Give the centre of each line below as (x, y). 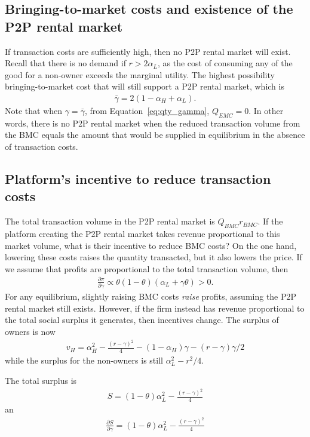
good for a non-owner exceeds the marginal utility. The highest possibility (140, 74)
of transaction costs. (42, 146)
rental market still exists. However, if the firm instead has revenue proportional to (155, 308)
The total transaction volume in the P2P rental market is (110, 221)
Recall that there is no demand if (65, 63)
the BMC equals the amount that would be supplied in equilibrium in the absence (155, 135)
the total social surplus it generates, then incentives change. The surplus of (142, 320)
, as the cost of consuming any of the (225, 63)
